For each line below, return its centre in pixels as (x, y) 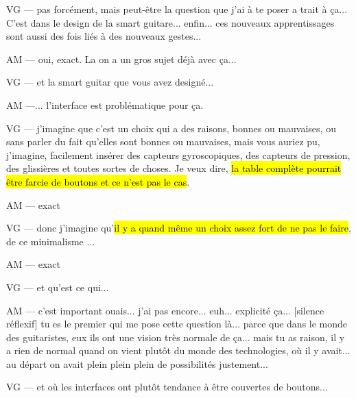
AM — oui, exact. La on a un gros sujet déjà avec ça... (121, 59)
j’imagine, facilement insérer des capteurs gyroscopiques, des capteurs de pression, (178, 154)
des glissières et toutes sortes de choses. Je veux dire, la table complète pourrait (174, 168)
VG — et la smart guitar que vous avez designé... (110, 82)
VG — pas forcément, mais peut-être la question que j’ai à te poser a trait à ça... (177, 9)
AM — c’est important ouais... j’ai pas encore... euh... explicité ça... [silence (165, 310)
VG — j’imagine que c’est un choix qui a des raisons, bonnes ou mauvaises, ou (171, 128)
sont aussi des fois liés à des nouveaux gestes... (104, 36)
